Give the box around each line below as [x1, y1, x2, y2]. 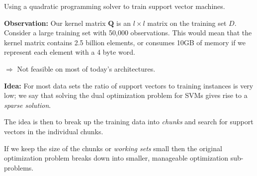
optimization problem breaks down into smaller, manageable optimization [4, 153, 229, 163]
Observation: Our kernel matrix [4, 17, 106, 28]
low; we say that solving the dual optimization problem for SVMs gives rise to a [4, 90, 248, 100]
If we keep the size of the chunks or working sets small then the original [4, 143, 222, 153]
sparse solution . [4, 99, 51, 110]
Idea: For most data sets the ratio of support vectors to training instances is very [4, 80, 254, 90]
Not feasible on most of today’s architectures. [17, 63, 156, 74]
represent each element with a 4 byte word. [4, 47, 135, 57]
